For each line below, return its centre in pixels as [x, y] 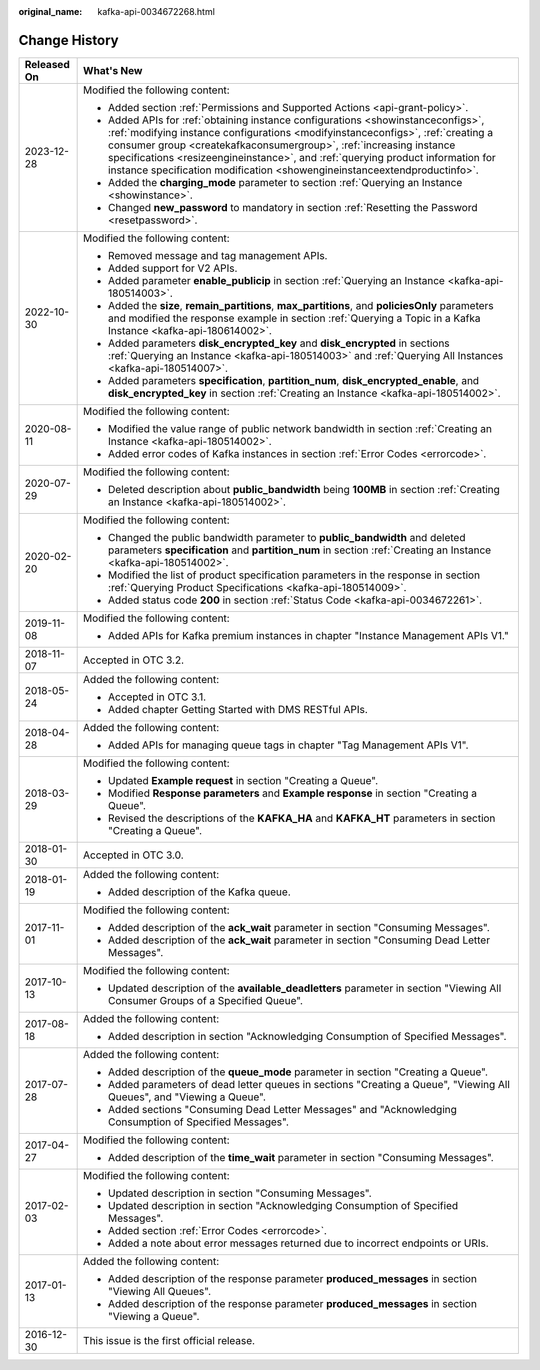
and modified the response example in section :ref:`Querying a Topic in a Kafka [294, 318]
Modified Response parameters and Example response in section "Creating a [293, 793]
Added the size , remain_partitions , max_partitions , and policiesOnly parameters [301, 305]
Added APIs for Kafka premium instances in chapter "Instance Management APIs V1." [308, 635]
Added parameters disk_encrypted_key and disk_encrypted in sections [279, 343]
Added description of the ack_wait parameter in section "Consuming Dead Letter [299, 940]
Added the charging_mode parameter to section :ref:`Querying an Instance [285, 182]
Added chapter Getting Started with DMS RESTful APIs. [238, 709]
